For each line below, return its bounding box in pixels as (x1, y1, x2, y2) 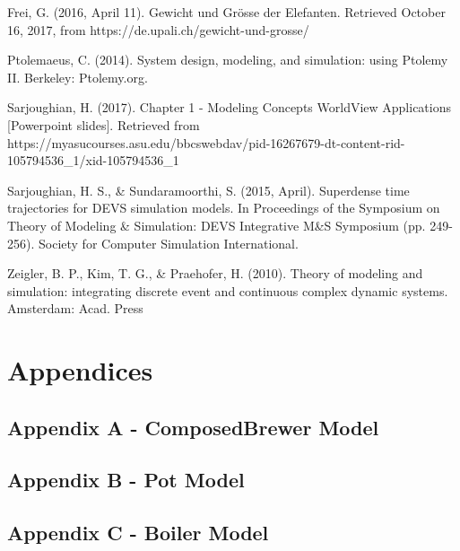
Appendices (7, 352, 153, 389)
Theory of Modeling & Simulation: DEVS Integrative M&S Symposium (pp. (7, 215, 426, 234)
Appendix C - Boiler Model (7, 519, 269, 547)
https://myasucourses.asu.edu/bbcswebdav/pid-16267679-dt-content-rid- (7, 133, 405, 152)
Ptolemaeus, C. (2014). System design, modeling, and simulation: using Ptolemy (7, 50, 448, 69)
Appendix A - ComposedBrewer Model (7, 413, 379, 441)
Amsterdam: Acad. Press (7, 299, 143, 318)
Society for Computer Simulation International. (38, 233, 299, 252)
